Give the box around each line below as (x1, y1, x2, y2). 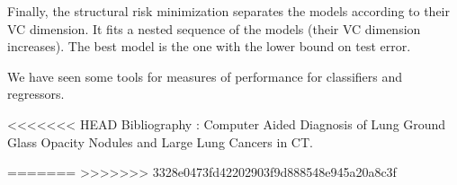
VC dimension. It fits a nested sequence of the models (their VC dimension (7, 19, 421, 38)
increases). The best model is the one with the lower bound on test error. (7, 37, 411, 56)
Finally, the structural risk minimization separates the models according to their (7, 2, 450, 20)
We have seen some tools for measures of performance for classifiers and (7, 66, 403, 85)
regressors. (7, 84, 65, 103)
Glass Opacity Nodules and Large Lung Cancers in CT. (7, 132, 313, 151)
